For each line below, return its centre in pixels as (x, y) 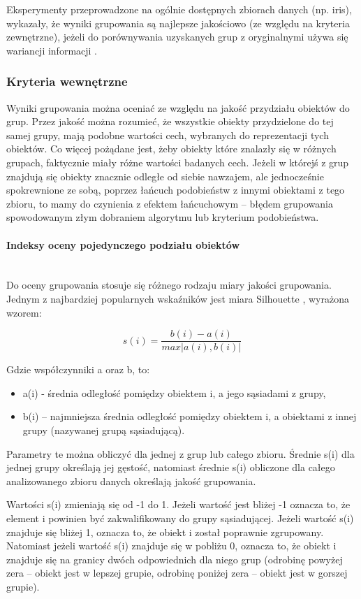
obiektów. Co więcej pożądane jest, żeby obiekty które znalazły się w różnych (171, 149)
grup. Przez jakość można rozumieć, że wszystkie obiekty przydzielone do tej (170, 121)
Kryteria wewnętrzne (67, 81)
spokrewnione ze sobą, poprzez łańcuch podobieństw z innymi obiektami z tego (176, 190)
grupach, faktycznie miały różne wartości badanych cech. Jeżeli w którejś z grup (178, 162)
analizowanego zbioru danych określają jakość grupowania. (131, 481)
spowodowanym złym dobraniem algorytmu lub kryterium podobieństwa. (163, 217)
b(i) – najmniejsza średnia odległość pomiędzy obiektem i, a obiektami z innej (190, 416)
